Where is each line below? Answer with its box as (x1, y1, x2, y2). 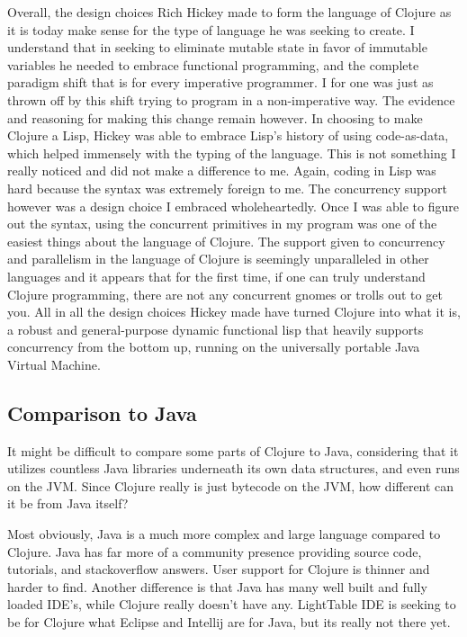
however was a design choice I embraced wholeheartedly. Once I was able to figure (7, 196, 459, 215)
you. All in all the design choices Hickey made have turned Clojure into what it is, (7, 302, 461, 321)
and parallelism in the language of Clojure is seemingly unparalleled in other (7, 249, 429, 268)
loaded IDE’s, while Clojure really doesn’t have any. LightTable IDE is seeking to (7, 595, 456, 614)
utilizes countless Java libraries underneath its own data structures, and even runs (7, 459, 460, 478)
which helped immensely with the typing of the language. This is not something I (7, 143, 456, 162)
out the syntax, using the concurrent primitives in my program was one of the (7, 214, 437, 233)
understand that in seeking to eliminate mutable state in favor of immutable (7, 38, 427, 57)
